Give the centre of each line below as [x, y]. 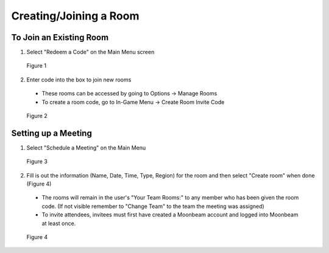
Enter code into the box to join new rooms [79, 80]
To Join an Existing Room [60, 37]
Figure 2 [37, 116]
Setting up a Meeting [52, 133]
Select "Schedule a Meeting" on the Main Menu [86, 147]
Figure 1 [37, 66]
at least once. [59, 223]
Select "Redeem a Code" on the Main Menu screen [90, 52]
